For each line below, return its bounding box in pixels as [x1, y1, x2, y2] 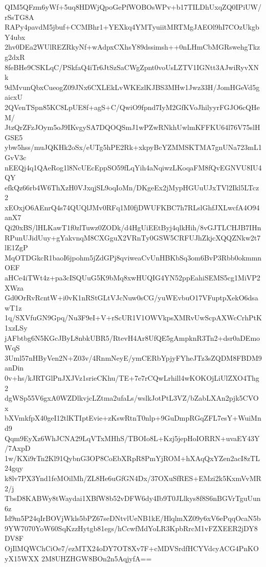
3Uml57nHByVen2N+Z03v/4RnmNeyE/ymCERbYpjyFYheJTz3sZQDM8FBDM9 [5, 352, 262, 363]
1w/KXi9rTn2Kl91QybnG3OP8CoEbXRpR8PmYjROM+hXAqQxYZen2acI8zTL [5, 452, 260, 463]
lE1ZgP [5, 242, 28, 253]
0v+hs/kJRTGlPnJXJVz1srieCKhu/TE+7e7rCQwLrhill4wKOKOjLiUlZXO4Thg [5, 372, 259, 383]
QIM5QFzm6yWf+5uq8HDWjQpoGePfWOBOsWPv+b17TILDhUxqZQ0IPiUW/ [5, 2, 261, 12]
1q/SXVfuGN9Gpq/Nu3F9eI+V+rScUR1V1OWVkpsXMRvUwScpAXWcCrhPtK [5, 312, 262, 323]
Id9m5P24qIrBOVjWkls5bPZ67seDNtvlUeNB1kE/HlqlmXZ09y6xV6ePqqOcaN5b [5, 513, 261, 524]
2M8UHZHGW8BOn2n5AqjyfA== [41, 553, 152, 563]
